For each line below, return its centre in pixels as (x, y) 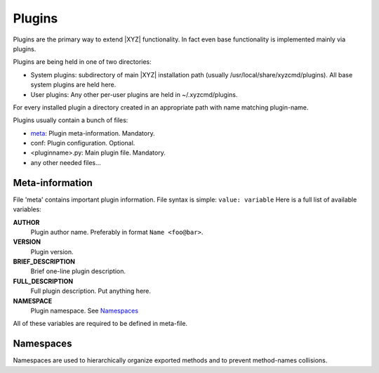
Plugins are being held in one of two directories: (82, 62)
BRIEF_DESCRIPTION (44, 262)
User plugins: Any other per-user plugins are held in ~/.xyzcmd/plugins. (134, 94)
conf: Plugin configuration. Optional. (83, 143)
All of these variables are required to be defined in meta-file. (100, 324)
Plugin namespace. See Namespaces (85, 311)
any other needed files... (66, 162)
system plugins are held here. (73, 85)
